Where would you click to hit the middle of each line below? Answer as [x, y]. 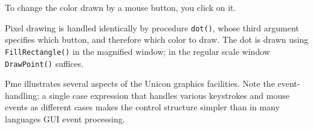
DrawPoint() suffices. [44, 63]
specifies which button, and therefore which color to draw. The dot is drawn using [157, 39]
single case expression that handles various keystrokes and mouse [169, 95]
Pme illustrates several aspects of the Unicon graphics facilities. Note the [140, 83]
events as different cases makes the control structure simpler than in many [142, 107]
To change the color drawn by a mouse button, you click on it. [121, 7]
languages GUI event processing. [65, 118]
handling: [22, 95]
